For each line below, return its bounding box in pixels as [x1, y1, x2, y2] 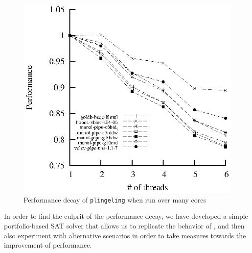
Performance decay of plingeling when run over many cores [23, 194, 206, 204]
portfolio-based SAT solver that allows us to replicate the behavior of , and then [4, 221, 245, 230]
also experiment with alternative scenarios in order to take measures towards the [4, 230, 246, 240]
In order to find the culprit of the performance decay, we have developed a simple [4, 211, 248, 221]
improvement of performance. [4, 240, 92, 250]
